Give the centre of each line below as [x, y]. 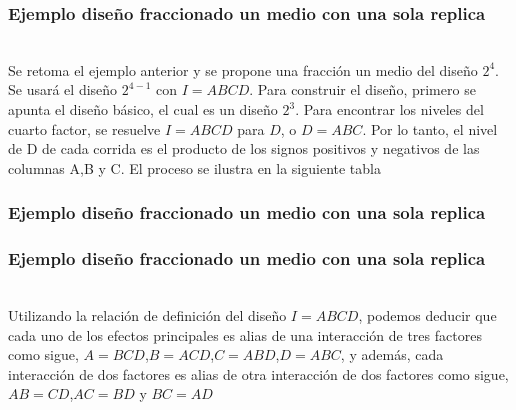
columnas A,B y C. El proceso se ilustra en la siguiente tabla [194, 167]
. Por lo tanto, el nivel [430, 128]
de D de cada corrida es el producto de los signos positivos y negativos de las [244, 148]
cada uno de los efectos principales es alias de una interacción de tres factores [245, 334]
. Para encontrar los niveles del [389, 109]
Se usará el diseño [63, 89]
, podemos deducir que [427, 315]
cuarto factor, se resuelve [84, 128]
